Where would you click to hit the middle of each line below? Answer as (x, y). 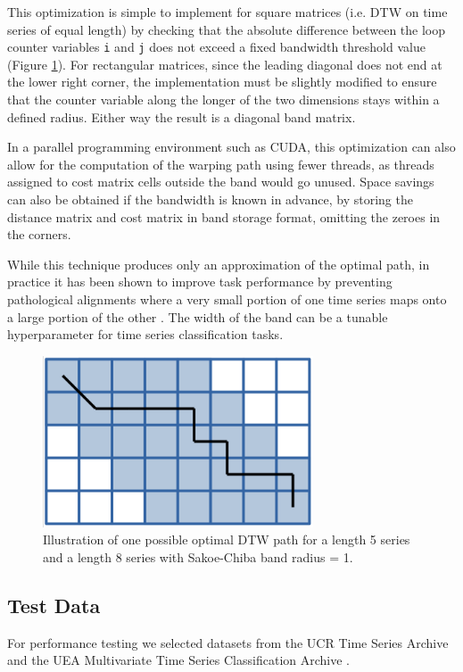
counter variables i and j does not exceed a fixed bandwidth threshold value (216, 47)
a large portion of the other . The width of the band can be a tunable (198, 316)
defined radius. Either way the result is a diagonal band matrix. (182, 116)
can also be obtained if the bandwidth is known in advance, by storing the (210, 199)
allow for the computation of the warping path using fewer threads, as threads (221, 164)
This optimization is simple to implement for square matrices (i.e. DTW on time (227, 12)
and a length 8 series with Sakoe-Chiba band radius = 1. (198, 556)
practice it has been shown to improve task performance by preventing (200, 282)
